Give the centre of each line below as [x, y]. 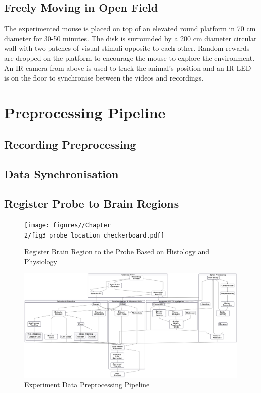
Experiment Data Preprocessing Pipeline [87, 385]
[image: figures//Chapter [67, 225]
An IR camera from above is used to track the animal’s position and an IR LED [128, 68]
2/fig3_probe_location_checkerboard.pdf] [95, 235]
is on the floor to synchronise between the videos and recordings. [104, 78]
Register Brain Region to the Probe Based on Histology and [117, 251]
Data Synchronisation [61, 174]
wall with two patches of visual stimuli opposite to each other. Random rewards [127, 48]
